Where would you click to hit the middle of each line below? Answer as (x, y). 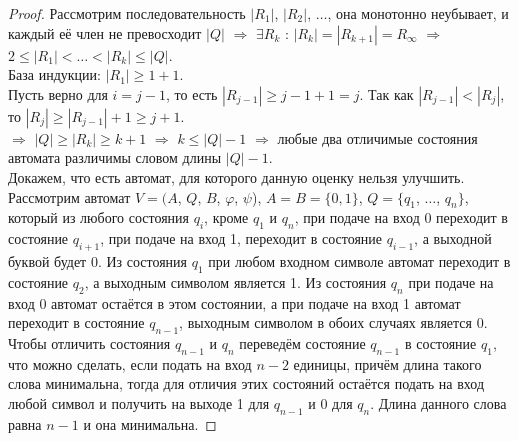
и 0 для (330, 402)
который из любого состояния (99, 217)
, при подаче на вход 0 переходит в (401, 217)
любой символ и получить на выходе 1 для (139, 402)
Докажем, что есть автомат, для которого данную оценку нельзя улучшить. (236, 176)
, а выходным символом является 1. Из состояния (235, 281)
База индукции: (54, 74)
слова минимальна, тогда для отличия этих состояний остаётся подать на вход (246, 383)
